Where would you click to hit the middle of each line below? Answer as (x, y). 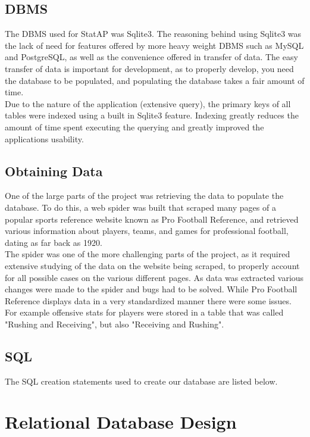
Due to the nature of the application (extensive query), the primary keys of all (148, 103)
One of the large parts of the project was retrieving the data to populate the (144, 196)
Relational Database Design (121, 422)
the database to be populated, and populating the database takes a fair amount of (155, 80)
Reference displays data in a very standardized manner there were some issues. (148, 300)
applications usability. (44, 138)
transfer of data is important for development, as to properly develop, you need (149, 68)
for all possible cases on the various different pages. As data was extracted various (154, 277)
